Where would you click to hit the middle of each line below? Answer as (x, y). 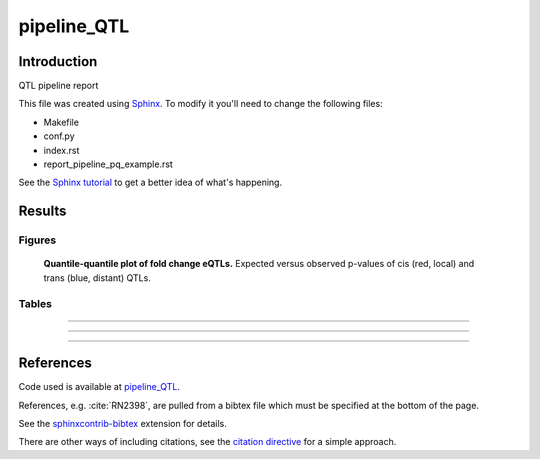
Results (42, 211)
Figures (37, 240)
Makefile (61, 122)
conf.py (59, 136)
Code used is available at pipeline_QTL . (99, 387)
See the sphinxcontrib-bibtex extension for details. (122, 424)
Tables (35, 303)
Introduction (58, 61)
